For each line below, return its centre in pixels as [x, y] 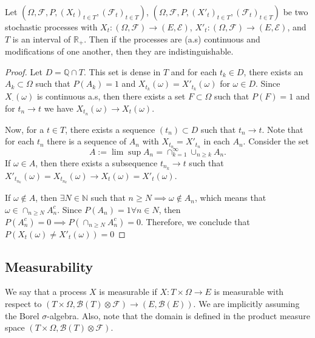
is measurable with [249, 292]
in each [217, 141]
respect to [23, 303]
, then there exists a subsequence [97, 162]
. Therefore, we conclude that [195, 221]
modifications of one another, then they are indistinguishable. [119, 51]
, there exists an [273, 71]
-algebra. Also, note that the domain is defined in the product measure [178, 315]
